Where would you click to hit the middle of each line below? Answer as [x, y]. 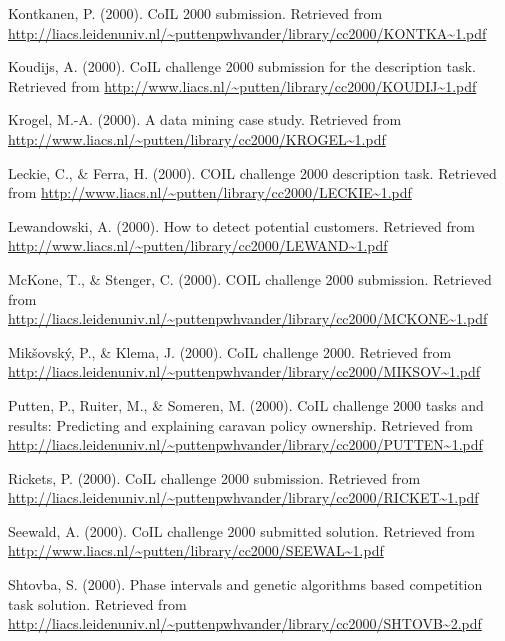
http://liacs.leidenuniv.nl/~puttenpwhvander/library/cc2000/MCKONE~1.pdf [248, 318]
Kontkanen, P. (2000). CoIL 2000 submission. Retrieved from [195, 13]
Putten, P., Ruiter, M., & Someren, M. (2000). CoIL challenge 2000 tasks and [246, 404]
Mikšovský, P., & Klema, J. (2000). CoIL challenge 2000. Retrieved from [230, 351]
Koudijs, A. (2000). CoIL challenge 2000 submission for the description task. [242, 66]
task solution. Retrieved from [97, 603]
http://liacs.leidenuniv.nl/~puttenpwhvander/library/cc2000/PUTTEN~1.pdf [245, 444]
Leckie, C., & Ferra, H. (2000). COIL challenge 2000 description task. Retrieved [252, 172]
